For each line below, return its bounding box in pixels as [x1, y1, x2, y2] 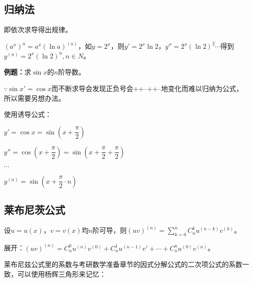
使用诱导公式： [4, 109, 52, 119]
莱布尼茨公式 [4, 202, 65, 217]
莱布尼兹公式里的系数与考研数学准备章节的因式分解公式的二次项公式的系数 [4, 259, 242, 269]
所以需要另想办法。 [4, 93, 65, 103]
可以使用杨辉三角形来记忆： [17, 268, 106, 279]
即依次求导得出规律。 [4, 24, 72, 35]
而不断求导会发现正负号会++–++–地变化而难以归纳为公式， [51, 83, 243, 94]
